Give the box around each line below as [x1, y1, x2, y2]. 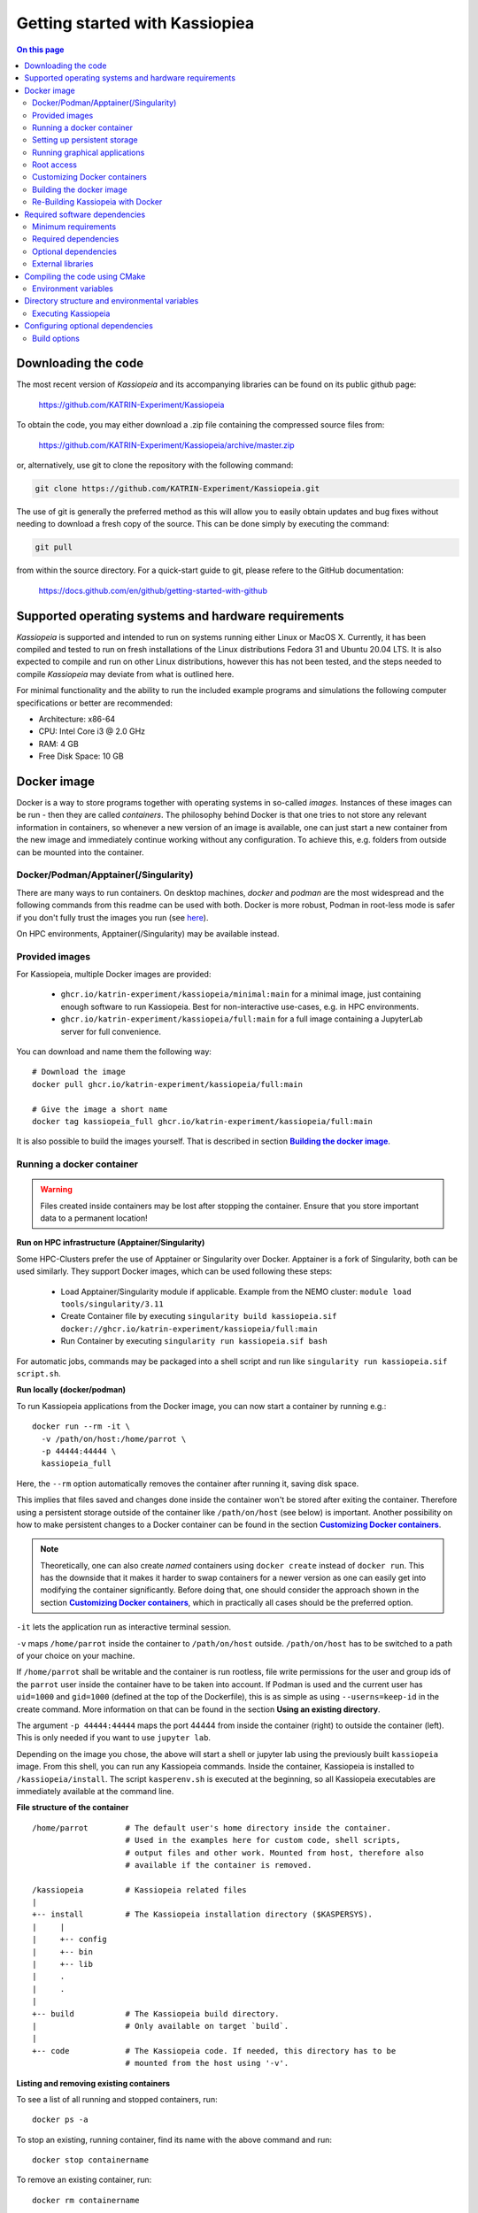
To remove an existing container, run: [16, 2174, 152, 2186]
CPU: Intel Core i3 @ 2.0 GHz [38, 726, 146, 736]
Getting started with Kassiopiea [16, 13, 255, 33]
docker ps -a [32, 2115, 89, 2124]
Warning [40, 1184, 73, 1195]
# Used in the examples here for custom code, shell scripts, [125, 1835, 401, 1846]
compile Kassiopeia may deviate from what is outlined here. [16, 668, 235, 679]
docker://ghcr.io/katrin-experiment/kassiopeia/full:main [60, 1323, 318, 1334]
